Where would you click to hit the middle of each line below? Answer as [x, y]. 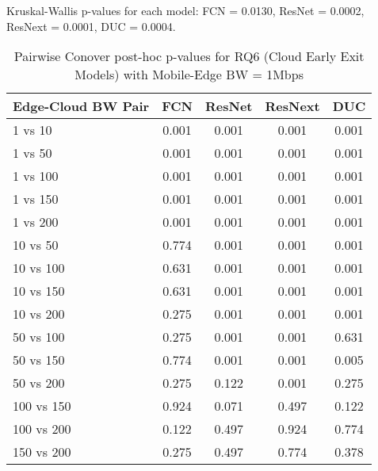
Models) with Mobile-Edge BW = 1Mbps [189, 75]
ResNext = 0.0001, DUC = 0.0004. [91, 26]
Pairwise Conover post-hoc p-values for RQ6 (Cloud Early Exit [189, 56]
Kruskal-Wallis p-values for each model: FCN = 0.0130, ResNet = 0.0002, [185, 10]
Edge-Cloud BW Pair [81, 106]
